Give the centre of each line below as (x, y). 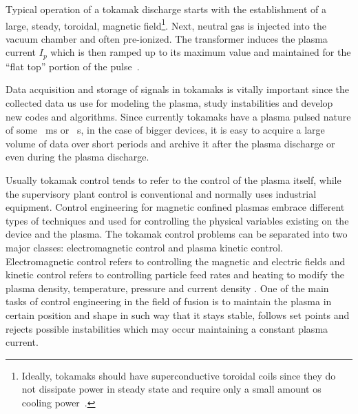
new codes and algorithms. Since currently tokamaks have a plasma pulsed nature (178, 116)
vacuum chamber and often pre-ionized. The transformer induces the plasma (167, 38)
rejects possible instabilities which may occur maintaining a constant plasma (167, 328)
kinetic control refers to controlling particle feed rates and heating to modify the (175, 275)
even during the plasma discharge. (77, 157)
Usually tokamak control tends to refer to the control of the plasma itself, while (173, 180)
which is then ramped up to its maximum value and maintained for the (201, 52)
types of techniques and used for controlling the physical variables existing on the (177, 220)
